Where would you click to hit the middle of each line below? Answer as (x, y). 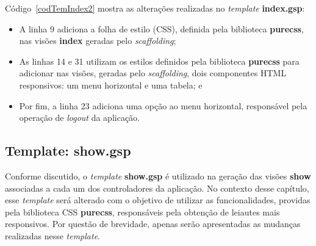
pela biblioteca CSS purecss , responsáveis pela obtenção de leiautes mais (142, 212)
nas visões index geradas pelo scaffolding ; (98, 41)
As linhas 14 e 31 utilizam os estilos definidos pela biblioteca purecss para (159, 61)
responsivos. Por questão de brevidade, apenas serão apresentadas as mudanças (153, 224)
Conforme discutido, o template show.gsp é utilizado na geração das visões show (158, 175)
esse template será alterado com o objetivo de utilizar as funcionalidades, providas (158, 200)
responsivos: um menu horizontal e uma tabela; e (111, 85)
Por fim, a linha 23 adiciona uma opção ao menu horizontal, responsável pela (163, 105)
